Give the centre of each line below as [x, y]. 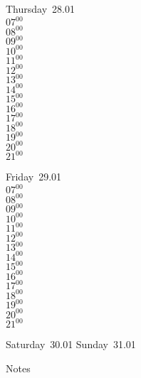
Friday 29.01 [34, 177]
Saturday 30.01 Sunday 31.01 [71, 344]
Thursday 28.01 [40, 9]
